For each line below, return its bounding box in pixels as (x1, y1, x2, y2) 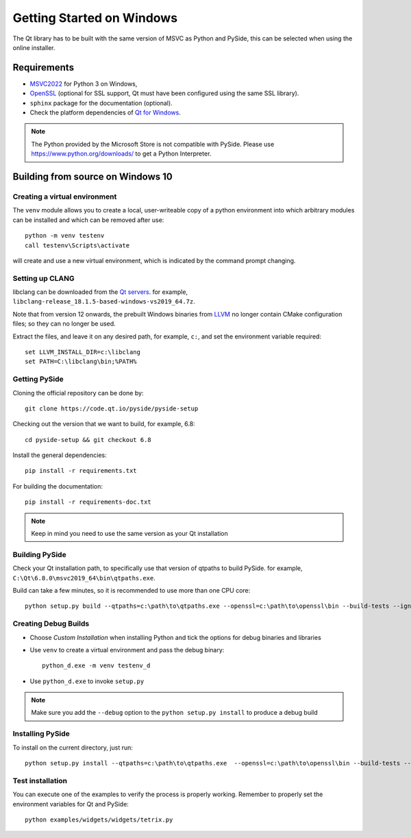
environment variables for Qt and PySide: (12, 800, 129, 808)
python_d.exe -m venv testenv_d (42, 662, 151, 669)
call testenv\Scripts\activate (25, 241, 130, 249)
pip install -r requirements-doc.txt (25, 498, 152, 506)
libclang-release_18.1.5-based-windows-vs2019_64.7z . (12, 297, 195, 306)
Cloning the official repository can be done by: (12, 389, 144, 397)
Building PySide (12, 550, 66, 559)
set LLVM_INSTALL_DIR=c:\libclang (25, 348, 140, 356)
